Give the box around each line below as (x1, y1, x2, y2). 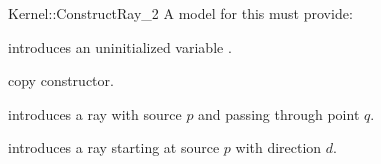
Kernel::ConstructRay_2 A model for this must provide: (8, 3, 353, 23)
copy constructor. (8, 70, 114, 91)
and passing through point (198, 103, 360, 124)
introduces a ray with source (8, 103, 182, 124)
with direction (235, 137, 322, 158)
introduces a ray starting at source (8, 137, 220, 158)
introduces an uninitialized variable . (8, 36, 232, 57)
